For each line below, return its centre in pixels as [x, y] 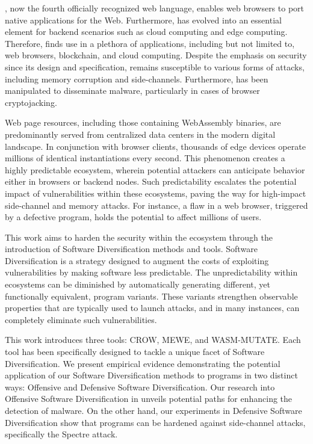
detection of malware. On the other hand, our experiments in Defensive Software [153, 410]
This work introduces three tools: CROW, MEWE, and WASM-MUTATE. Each [153, 340]
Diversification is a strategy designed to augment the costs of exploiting [137, 260]
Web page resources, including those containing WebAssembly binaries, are [143, 122]
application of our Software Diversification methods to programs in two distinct [151, 375]
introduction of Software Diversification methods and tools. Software [131, 249]
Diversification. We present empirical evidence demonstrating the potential [143, 363]
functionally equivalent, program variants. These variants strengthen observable [151, 296]
